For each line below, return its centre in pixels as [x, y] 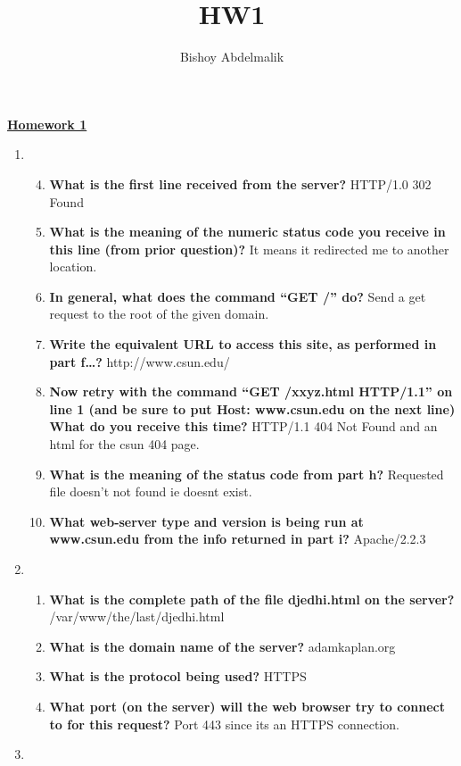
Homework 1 [47, 124]
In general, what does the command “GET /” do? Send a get [238, 296]
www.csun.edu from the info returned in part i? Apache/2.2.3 [238, 539]
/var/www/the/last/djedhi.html [137, 616]
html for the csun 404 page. [124, 444]
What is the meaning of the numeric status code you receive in [247, 232]
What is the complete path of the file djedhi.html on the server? [252, 599]
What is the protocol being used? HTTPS [178, 676]
